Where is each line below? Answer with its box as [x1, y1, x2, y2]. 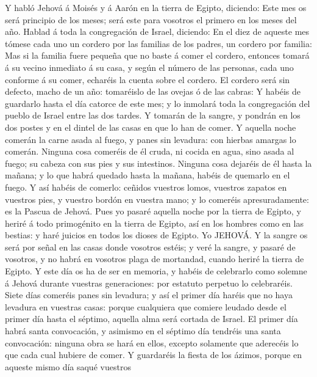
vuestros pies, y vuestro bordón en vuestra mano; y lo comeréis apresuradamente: [5, 192, 309, 205]
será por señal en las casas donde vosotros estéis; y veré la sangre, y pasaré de [5, 240, 296, 253]
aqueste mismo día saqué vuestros [5, 360, 131, 373]
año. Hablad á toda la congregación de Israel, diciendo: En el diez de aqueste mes [5, 25, 310, 38]
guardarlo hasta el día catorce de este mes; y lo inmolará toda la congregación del [5, 97, 310, 109]
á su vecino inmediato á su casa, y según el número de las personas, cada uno [5, 60, 294, 73]
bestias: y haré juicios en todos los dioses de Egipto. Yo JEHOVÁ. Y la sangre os [5, 229, 308, 241]
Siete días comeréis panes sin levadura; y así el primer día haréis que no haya [5, 288, 293, 301]
